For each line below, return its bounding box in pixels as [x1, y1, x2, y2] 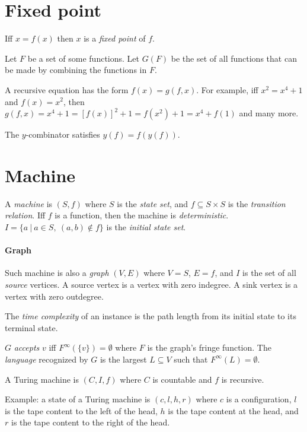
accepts [14, 341, 40, 354]
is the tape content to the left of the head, [5, 404, 158, 417]
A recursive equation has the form [5, 83, 129, 96]
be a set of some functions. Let [27, 52, 139, 64]
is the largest [100, 352, 147, 365]
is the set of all [242, 266, 296, 279]
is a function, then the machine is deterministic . [55, 209, 229, 221]
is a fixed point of [84, 32, 146, 45]
